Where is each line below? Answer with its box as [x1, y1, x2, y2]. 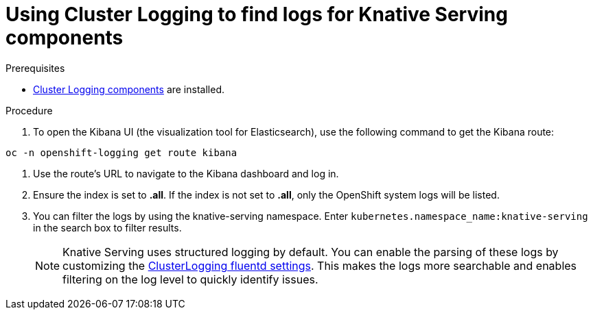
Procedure [5, 104, 53, 116]
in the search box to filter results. [33, 221, 182, 234]
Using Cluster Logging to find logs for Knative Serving [5, 3, 508, 26]
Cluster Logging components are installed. [33, 83, 224, 95]
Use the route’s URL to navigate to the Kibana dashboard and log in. [33, 167, 339, 179]
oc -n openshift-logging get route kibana [5, 147, 237, 158]
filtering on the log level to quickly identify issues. [62, 272, 318, 286]
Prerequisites [5, 62, 65, 74]
